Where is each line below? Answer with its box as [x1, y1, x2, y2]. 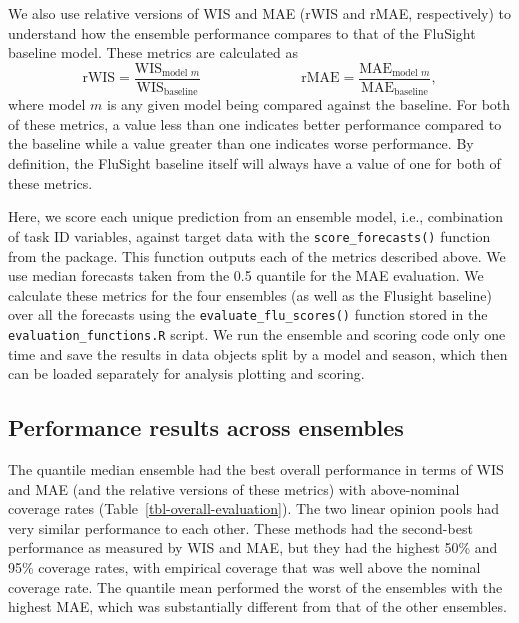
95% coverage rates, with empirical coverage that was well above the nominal [8, 556, 481, 577]
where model [8, 94, 86, 115]
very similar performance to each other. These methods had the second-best [8, 517, 473, 538]
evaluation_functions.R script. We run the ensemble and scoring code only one [8, 323, 506, 344]
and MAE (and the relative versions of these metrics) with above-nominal [8, 478, 460, 499]
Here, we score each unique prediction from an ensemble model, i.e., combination [8, 206, 503, 227]
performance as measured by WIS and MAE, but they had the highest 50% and [8, 537, 498, 558]
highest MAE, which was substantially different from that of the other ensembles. [8, 596, 507, 617]
